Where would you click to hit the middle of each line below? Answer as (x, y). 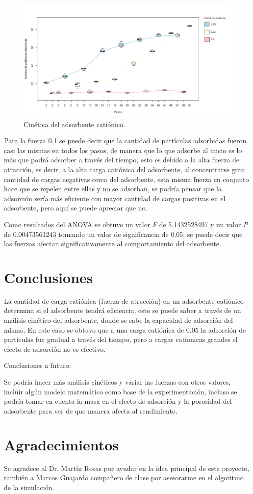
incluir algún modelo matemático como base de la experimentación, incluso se (121, 391)
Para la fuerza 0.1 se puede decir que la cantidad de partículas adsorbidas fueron (125, 141)
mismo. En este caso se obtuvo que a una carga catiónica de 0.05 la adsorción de (125, 329)
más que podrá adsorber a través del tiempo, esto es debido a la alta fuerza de (122, 160)
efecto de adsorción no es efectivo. (55, 349)
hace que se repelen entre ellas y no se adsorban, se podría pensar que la (113, 189)
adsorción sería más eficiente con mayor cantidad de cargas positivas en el (115, 198)
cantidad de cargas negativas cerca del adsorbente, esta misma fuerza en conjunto (126, 179)
